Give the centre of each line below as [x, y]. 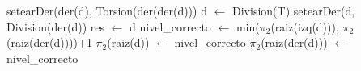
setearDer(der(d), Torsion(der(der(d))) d [107, 10]
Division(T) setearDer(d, [294, 10]
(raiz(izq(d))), [305, 26]
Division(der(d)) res [56, 26]
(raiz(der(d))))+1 [49, 42]
